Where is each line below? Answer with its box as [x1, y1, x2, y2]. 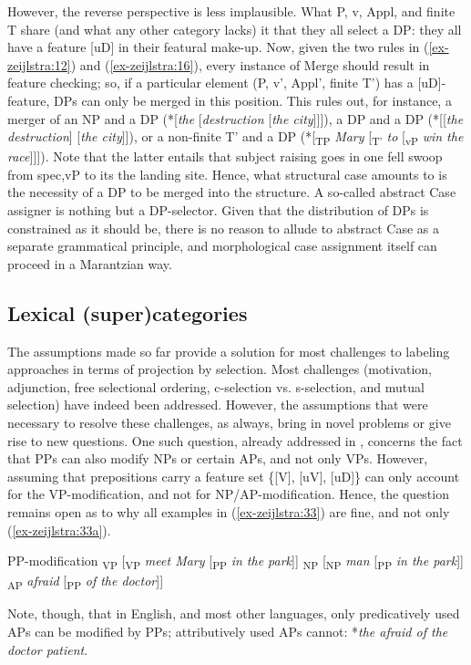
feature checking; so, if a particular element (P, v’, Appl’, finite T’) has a [7, 73, 414, 92]
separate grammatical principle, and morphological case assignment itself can [7, 236, 437, 255]
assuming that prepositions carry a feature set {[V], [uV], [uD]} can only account [7, 466, 460, 485]
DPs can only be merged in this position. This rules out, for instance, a [53, 90, 452, 109]
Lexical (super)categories [7, 298, 248, 327]
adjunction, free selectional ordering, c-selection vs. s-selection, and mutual [7, 377, 425, 396]
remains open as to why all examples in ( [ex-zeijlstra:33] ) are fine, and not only [7, 502, 450, 521]
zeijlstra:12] [7, 55, 71, 74]
